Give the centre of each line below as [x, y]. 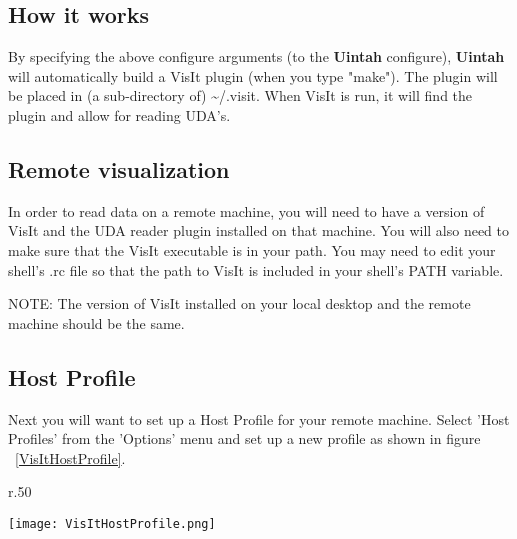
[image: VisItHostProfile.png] [112, 523]
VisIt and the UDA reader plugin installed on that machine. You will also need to [259, 230]
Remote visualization [119, 168]
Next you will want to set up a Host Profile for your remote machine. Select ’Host [259, 418]
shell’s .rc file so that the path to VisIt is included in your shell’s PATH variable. [256, 269]
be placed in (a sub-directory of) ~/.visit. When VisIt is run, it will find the [240, 95]
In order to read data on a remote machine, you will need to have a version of [246, 210]
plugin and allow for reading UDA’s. [119, 114]
